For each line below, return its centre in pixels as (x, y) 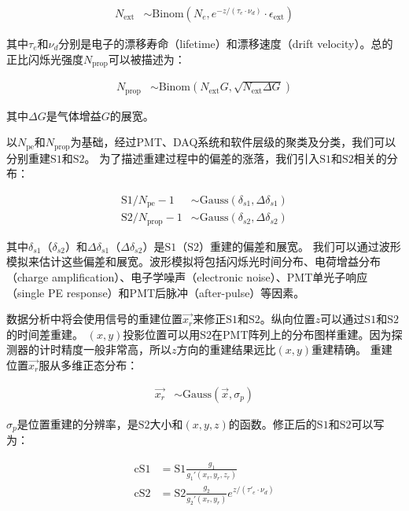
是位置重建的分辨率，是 (77, 423)
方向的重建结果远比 (226, 349)
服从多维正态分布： (88, 364)
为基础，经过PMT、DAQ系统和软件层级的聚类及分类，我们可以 (233, 142)
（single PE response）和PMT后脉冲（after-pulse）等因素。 (156, 292)
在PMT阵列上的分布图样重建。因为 (302, 334)
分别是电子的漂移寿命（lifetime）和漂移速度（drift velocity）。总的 (226, 44)
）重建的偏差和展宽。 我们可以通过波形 (300, 246)
